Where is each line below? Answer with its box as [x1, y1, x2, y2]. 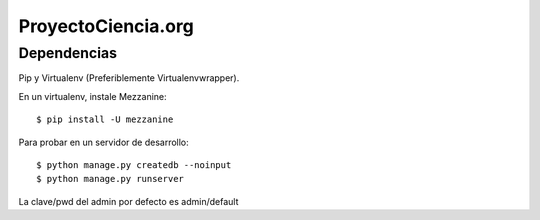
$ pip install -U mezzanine [36, 114, 174, 125]
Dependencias [18, 44, 118, 62]
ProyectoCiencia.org [18, 15, 194, 37]
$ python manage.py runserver [36, 173, 185, 185]
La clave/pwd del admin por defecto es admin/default [18, 195, 239, 207]
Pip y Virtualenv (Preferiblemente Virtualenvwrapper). [18, 72, 240, 84]
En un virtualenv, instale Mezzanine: [18, 90, 167, 102]
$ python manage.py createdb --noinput [36, 159, 232, 170]
